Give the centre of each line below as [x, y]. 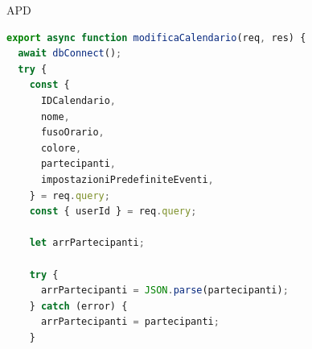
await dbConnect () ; [70, 54]
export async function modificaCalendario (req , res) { [156, 37]
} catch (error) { [78, 306]
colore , [61, 148]
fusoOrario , [72, 133]
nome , [55, 116]
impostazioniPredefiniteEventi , [127, 179]
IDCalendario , [78, 100]
